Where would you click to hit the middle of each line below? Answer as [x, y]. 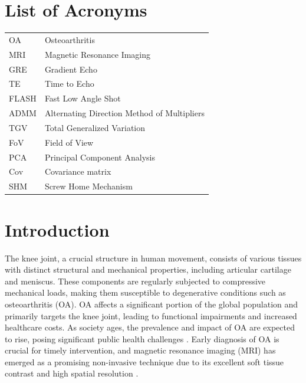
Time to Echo [69, 84]
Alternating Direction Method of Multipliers [124, 113]
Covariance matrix [78, 171]
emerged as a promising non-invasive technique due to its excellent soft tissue [144, 361]
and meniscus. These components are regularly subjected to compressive [135, 281]
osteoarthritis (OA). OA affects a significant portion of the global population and [152, 304]
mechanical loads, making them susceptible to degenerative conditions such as [145, 292]
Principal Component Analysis [100, 157]
